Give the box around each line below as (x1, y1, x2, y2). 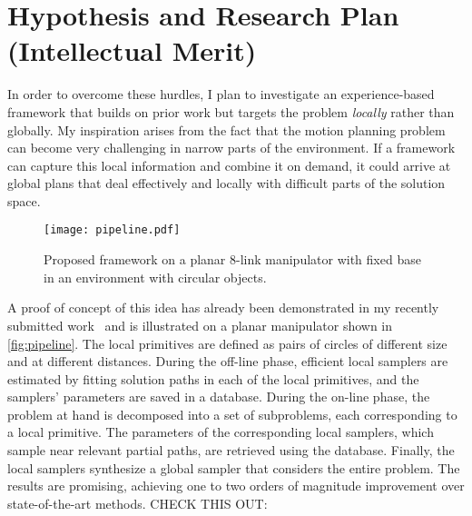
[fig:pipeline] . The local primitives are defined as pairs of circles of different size (7, 333, 447, 352)
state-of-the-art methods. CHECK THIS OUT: (7, 493, 268, 512)
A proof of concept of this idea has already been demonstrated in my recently (7, 298, 439, 317)
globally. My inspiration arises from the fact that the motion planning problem (7, 120, 446, 139)
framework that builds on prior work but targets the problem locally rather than (7, 102, 455, 121)
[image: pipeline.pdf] (44, 223, 181, 237)
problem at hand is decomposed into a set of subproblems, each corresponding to (7, 404, 457, 423)
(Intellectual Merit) (7, 32, 257, 69)
